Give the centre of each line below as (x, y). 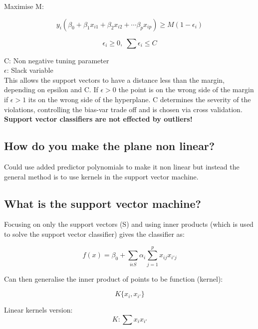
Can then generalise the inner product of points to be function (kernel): (114, 278)
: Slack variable (30, 70)
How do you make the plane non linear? (110, 146)
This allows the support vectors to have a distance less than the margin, (115, 80)
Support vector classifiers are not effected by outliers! (98, 119)
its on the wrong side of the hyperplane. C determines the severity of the (139, 99)
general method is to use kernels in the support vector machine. (101, 176)
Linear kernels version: (38, 310)
